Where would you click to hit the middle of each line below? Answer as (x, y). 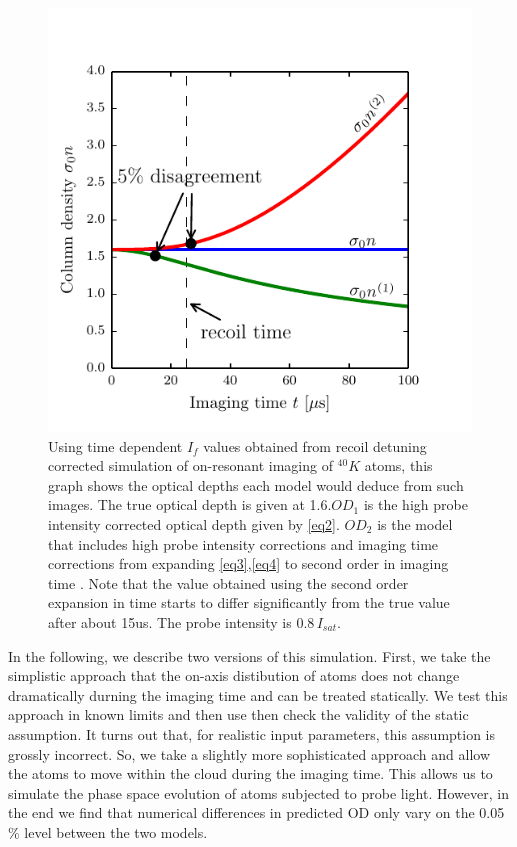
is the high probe (415, 504)
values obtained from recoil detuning (315, 445)
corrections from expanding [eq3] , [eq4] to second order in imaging (248, 563)
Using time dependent (115, 445)
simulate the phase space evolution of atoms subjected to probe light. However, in (258, 792)
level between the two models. (116, 831)
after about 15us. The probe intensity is (170, 621)
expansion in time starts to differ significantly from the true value (249, 602)
